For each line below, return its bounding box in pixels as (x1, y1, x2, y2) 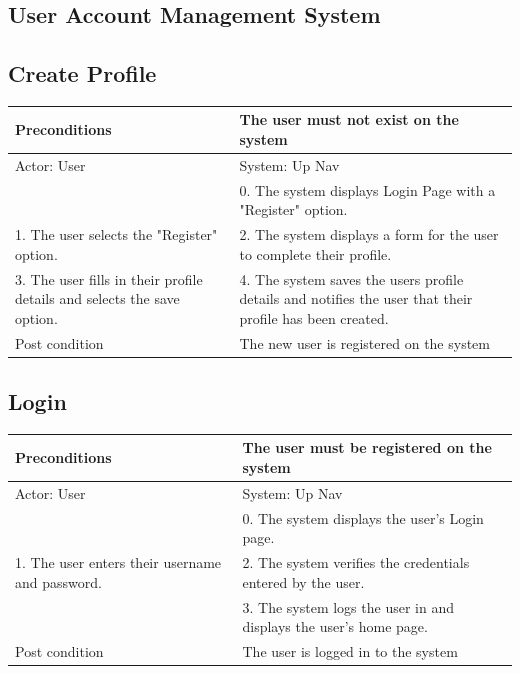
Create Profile (8, 58, 157, 89)
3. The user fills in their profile (15, 268, 203, 289)
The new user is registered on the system (239, 332, 490, 353)
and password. (15, 571, 102, 592)
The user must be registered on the (242, 437, 492, 458)
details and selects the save (15, 288, 180, 309)
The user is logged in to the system (242, 641, 458, 662)
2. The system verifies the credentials (242, 552, 470, 573)
